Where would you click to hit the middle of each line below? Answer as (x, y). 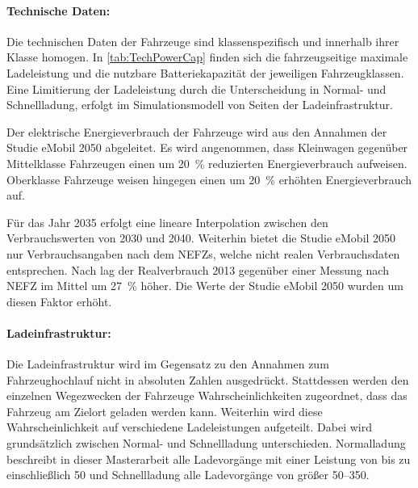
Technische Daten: (59, 10)
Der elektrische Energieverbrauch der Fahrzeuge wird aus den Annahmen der (197, 131)
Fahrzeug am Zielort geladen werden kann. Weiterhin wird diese (165, 411)
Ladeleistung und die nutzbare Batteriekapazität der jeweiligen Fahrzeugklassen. (205, 72)
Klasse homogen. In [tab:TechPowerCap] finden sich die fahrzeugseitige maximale (207, 57)
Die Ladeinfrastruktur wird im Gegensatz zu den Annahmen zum (168, 364)
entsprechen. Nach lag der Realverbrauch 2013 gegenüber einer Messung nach (198, 269)
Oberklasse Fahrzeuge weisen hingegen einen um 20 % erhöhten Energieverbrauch (209, 179)
